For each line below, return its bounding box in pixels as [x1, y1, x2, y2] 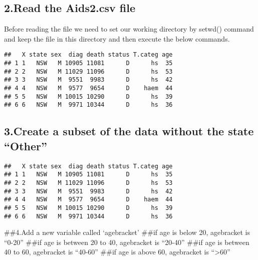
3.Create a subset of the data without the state [4, 123, 254, 139]
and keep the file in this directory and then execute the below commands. [4, 33, 230, 44]
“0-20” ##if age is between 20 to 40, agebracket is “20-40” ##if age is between [4, 236, 249, 247]
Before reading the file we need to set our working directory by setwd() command [4, 24, 254, 34]
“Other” [4, 138, 47, 153]
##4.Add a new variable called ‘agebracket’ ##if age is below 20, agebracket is [4, 227, 250, 237]
